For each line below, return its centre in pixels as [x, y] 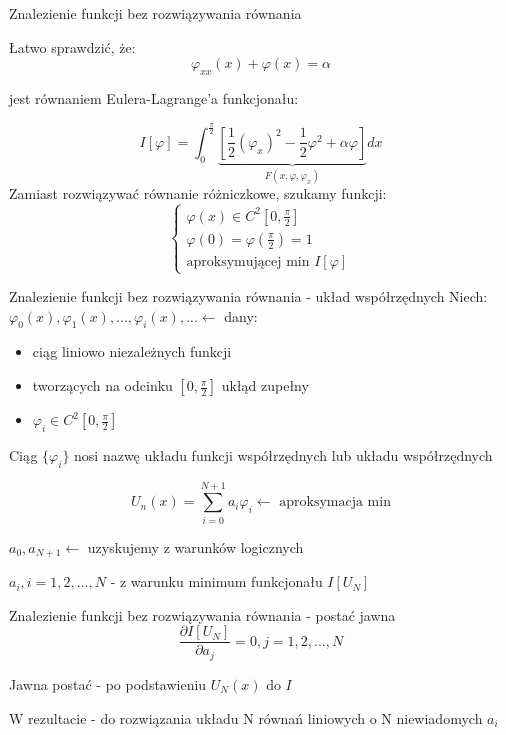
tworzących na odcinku [102, 385]
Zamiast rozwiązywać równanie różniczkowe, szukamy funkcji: [198, 193]
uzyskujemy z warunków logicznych [195, 546]
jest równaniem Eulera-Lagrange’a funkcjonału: [154, 97]
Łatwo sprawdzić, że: [72, 46]
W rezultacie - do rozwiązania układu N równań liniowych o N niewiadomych [246, 717]
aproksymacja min [335, 502]
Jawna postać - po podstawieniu [108, 683]
